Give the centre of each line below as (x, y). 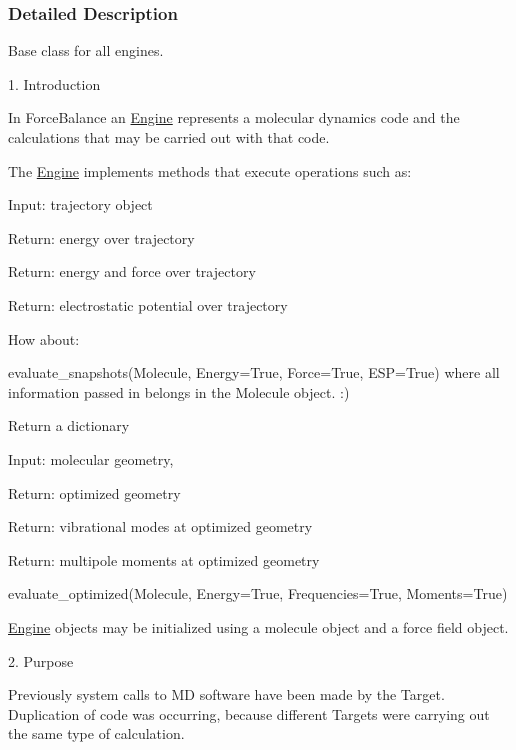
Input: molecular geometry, (91, 458)
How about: (44, 338)
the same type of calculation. (96, 733)
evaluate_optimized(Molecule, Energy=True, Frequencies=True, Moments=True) (258, 593)
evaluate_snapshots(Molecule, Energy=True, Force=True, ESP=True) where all (254, 372)
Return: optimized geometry (94, 492)
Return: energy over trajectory (101, 237)
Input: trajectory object (80, 204)
